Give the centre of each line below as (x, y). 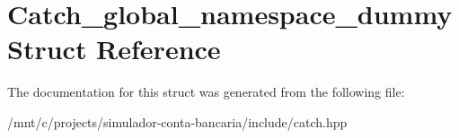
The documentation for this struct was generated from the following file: (206, 92)
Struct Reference (114, 49)
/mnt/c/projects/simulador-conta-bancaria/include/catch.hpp (177, 121)
